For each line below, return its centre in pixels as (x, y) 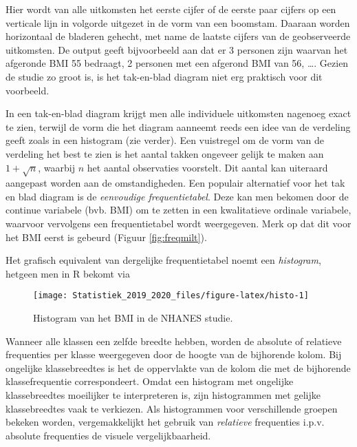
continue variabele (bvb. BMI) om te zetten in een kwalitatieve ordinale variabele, (178, 210)
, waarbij (57, 167)
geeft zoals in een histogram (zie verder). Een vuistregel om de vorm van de (165, 140)
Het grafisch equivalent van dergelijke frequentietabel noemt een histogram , (163, 260)
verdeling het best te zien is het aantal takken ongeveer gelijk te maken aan (165, 153)
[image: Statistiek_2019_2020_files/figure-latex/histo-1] (171, 296)
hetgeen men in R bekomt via (68, 273)
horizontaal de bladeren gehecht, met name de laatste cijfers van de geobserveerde (178, 36)
